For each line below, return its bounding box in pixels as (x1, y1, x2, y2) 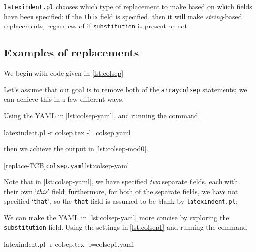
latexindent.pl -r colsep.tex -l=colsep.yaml (4, 127, 131, 137)
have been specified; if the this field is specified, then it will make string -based (4, 11, 242, 21)
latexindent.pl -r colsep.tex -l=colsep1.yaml (4, 238, 134, 249)
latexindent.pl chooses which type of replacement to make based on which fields (4, 1, 252, 11)
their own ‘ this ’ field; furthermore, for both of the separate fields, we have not (4, 186, 238, 196)
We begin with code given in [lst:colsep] (4, 68, 124, 78)
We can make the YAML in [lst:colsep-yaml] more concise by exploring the (4, 212, 229, 223)
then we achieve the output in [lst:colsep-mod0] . (4, 143, 148, 154)
